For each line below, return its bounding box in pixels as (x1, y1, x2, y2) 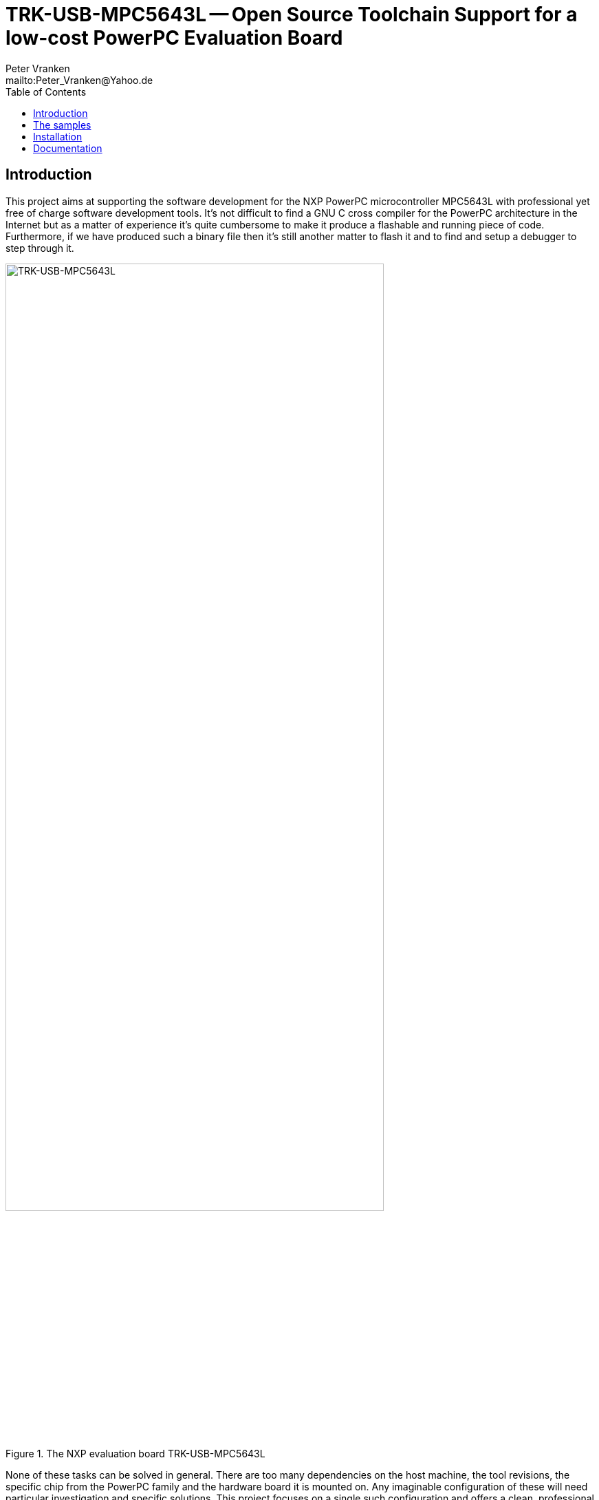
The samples (33, 118, 91, 131)
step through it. (6, 242, 74, 254)
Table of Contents (6, 85, 87, 98)
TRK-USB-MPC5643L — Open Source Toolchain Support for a (6, 3, 578, 26)
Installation (33, 130, 83, 142)
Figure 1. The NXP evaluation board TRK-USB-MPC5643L (6, 1448, 265, 1460)
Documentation (33, 142, 102, 154)
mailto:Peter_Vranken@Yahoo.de (6, 74, 153, 86)
